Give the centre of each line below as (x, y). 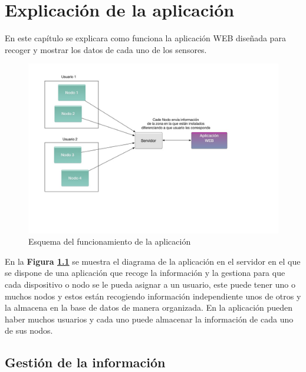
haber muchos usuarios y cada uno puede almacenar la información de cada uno (149, 319)
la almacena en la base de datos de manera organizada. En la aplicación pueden (149, 307)
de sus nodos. (29, 330)
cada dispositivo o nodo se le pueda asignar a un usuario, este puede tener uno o (150, 284)
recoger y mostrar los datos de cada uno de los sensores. (106, 49)
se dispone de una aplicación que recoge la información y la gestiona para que (145, 273)
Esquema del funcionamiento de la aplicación (110, 241)
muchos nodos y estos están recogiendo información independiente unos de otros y (153, 296)
